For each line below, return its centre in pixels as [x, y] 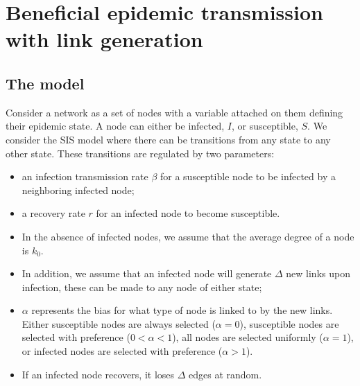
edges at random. [225, 374]
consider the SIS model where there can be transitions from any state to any [168, 139]
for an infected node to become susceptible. [188, 213]
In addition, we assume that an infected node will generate [147, 273]
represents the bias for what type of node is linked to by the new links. [182, 310]
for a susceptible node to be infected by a [248, 176]
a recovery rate [53, 213]
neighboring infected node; [78, 190]
